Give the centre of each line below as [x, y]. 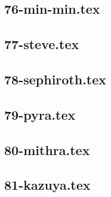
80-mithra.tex [47, 149]
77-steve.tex [42, 44]
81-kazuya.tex [47, 185]
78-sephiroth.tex [55, 79]
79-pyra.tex [40, 114]
